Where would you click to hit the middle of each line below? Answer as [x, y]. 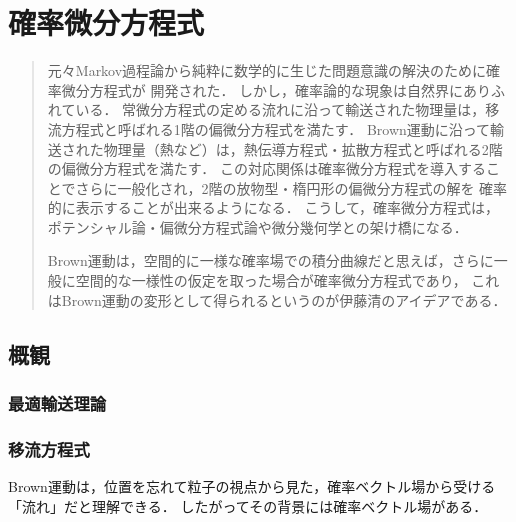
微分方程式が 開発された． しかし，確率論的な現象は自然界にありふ [283, 89]
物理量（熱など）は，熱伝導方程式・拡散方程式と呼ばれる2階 [303, 148]
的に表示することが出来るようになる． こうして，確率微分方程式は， [273, 207]
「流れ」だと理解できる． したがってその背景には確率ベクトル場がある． [248, 505]
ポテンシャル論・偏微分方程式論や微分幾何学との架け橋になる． [257, 226]
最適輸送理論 [57, 402]
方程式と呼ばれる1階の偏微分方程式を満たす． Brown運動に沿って [276, 128]
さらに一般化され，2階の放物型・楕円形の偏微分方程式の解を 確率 [291, 187]
